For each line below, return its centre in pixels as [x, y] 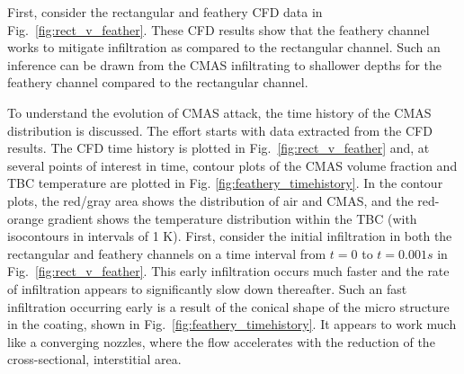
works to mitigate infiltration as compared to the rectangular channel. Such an [224, 47]
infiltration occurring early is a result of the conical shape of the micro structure [228, 306]
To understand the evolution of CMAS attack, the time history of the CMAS [219, 112]
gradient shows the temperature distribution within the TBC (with [232, 218]
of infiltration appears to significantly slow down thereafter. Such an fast [207, 288]
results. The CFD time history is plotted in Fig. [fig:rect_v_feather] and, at [219, 148]
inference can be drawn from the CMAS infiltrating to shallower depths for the [225, 64]
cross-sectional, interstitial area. [94, 359]
